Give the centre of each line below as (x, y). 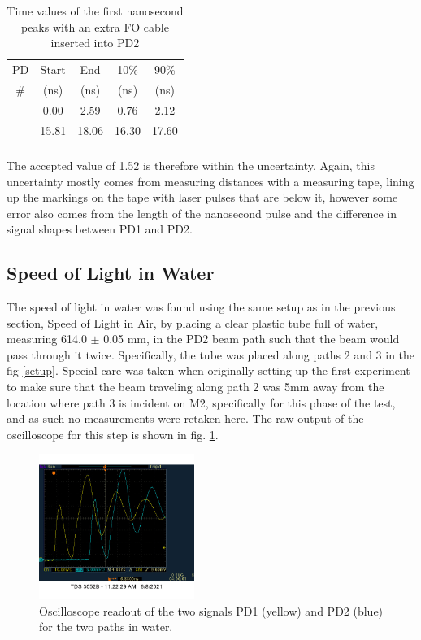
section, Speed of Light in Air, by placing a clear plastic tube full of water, (193, 322)
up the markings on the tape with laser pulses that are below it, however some (202, 197)
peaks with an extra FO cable (95, 26)
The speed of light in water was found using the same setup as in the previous (201, 307)
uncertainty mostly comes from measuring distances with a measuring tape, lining (210, 181)
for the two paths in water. (106, 627)
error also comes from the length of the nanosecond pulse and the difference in (202, 213)
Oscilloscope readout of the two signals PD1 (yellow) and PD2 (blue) (211, 610)
